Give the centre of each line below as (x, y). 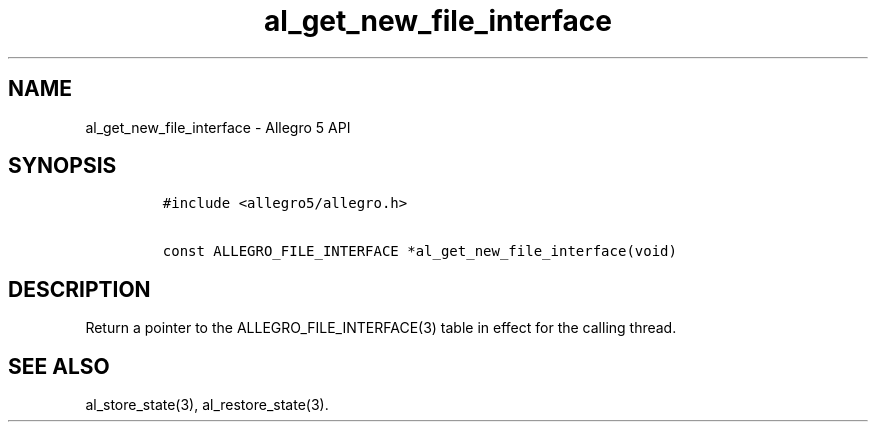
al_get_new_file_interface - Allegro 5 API (218, 127)
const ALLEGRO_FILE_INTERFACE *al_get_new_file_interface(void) (419, 251)
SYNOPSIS (62, 166)
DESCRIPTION (79, 289)
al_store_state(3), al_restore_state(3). (207, 405)
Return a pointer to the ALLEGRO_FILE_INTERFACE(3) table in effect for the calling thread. (381, 328)
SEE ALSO (59, 366)
